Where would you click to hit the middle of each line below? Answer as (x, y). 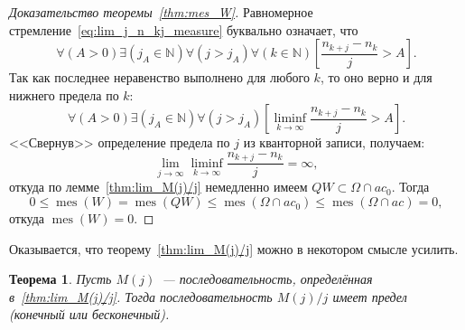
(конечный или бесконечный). (89, 314)
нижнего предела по (64, 94)
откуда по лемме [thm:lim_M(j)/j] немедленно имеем (158, 187)
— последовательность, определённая (267, 279)
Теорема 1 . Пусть (60, 279)
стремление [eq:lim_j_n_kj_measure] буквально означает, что (184, 29)
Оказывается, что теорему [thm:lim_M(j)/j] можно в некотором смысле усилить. (234, 248)
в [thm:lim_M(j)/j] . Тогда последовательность (141, 296)
